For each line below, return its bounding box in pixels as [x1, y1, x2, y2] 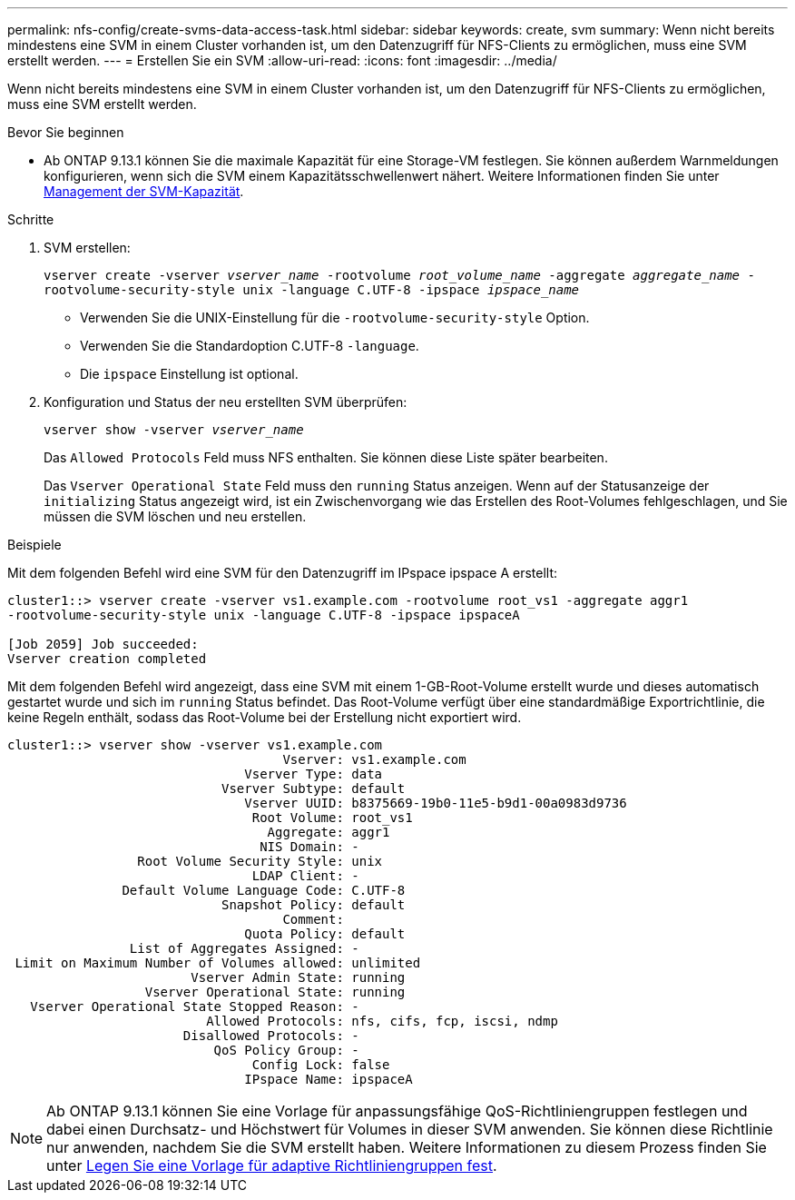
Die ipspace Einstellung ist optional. [80, 366, 299, 382]
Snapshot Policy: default [221, 898, 406, 912]
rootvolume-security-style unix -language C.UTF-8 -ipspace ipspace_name [44, 283, 580, 297]
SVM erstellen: [44, 240, 131, 255]
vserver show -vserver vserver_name [44, 422, 304, 437]
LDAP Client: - [251, 868, 359, 883]
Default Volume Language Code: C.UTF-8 [122, 883, 406, 898]
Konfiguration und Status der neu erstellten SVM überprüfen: [44, 394, 407, 410]
